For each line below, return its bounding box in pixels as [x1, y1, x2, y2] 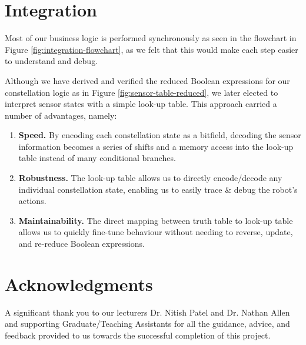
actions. [18, 195, 46, 207]
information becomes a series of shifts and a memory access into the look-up [18, 140, 294, 152]
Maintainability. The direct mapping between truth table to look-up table [18, 214, 293, 226]
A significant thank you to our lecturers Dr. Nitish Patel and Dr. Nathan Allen [5, 306, 290, 318]
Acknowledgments [5, 272, 153, 296]
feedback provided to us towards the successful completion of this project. [5, 329, 271, 341]
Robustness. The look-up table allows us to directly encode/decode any [18, 172, 282, 184]
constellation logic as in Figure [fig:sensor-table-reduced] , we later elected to [5, 86, 278, 98]
